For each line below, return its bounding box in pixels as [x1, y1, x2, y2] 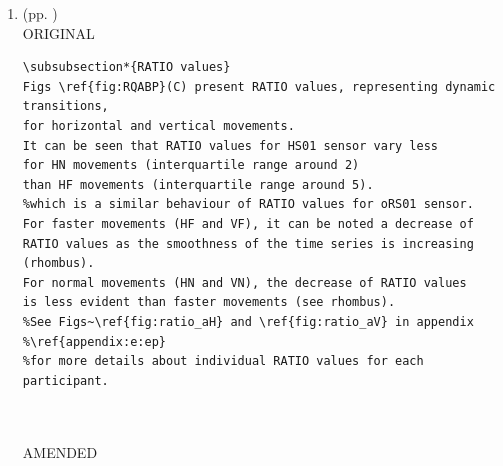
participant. [22, 373, 109, 388]
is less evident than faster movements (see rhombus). [22, 295, 396, 310]
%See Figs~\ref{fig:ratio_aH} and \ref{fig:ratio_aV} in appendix [22, 314, 474, 329]
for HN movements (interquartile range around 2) [22, 158, 360, 173]
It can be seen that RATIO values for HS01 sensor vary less [22, 138, 439, 153]
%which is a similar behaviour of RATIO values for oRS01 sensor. [22, 197, 474, 212]
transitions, [22, 99, 109, 114]
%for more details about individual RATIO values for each [22, 354, 424, 369]
